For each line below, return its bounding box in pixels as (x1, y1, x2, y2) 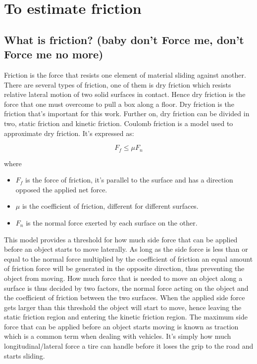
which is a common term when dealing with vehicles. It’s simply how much (4, 331, 231, 341)
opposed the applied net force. (15, 184, 107, 194)
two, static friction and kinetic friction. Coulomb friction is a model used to (4, 118, 233, 128)
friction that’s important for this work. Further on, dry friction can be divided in (4, 108, 250, 119)
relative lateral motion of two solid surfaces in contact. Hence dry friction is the (4, 89, 246, 99)
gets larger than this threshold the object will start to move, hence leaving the (4, 302, 242, 312)
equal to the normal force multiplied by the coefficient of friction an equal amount (4, 253, 253, 264)
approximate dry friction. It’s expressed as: (4, 128, 134, 138)
